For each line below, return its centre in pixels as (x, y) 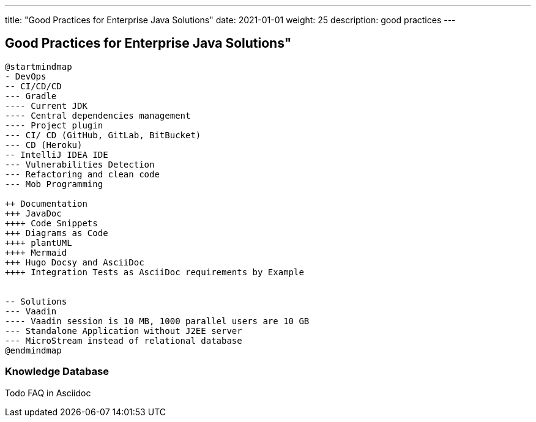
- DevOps (26, 76)
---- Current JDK (46, 105)
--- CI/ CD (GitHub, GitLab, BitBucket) (103, 135)
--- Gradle (31, 96)
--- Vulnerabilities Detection (80, 164)
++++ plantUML (39, 242)
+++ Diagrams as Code (57, 233)
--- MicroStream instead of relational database (124, 340)
